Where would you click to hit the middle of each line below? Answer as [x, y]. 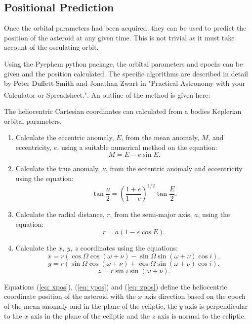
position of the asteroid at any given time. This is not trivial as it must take [119, 37]
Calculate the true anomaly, [58, 168]
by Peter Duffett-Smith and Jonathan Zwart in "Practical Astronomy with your [125, 83]
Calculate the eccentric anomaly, [65, 137]
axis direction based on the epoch [195, 296]
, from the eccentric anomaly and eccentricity [174, 168]
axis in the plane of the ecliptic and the [90, 315]
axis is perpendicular [216, 306]
